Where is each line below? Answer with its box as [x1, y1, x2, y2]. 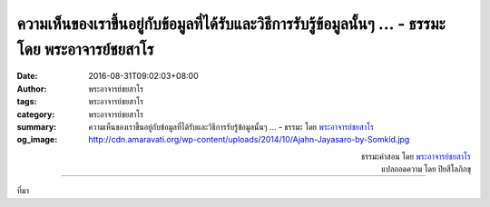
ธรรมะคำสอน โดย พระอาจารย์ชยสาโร [360, 151, 471, 162]
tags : [16, 96, 37, 107]
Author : [16, 83, 47, 94]
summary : [16, 121, 57, 132]
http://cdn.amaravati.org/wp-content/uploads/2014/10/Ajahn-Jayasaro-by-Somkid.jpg [88, 134, 410, 145]
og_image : [16, 134, 58, 145]
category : [16, 109, 55, 120]
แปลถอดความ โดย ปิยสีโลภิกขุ [381, 163, 471, 174]
